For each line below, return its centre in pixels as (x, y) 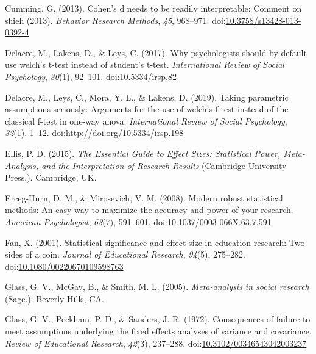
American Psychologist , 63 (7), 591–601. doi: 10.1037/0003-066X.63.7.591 (138, 221)
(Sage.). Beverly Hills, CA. (54, 298)
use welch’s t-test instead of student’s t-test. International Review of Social (145, 64)
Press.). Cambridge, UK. (51, 177)
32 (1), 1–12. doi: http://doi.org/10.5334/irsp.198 (94, 133)
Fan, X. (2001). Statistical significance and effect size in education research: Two (155, 242)
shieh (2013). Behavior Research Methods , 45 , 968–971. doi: (115, 20)
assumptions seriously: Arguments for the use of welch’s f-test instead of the (147, 109)
